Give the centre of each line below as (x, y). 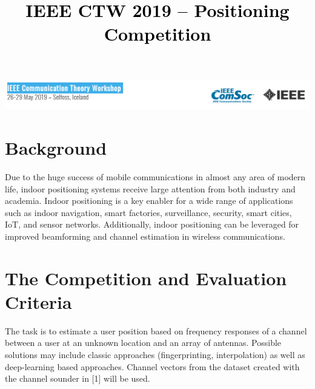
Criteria (38, 301)
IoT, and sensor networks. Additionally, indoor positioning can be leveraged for (152, 224)
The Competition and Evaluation (146, 278)
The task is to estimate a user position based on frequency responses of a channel (156, 330)
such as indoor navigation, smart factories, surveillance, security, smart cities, (148, 212)
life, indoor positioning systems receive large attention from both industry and (150, 188)
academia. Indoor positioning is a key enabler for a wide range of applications (149, 201)
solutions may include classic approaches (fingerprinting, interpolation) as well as (155, 355)
